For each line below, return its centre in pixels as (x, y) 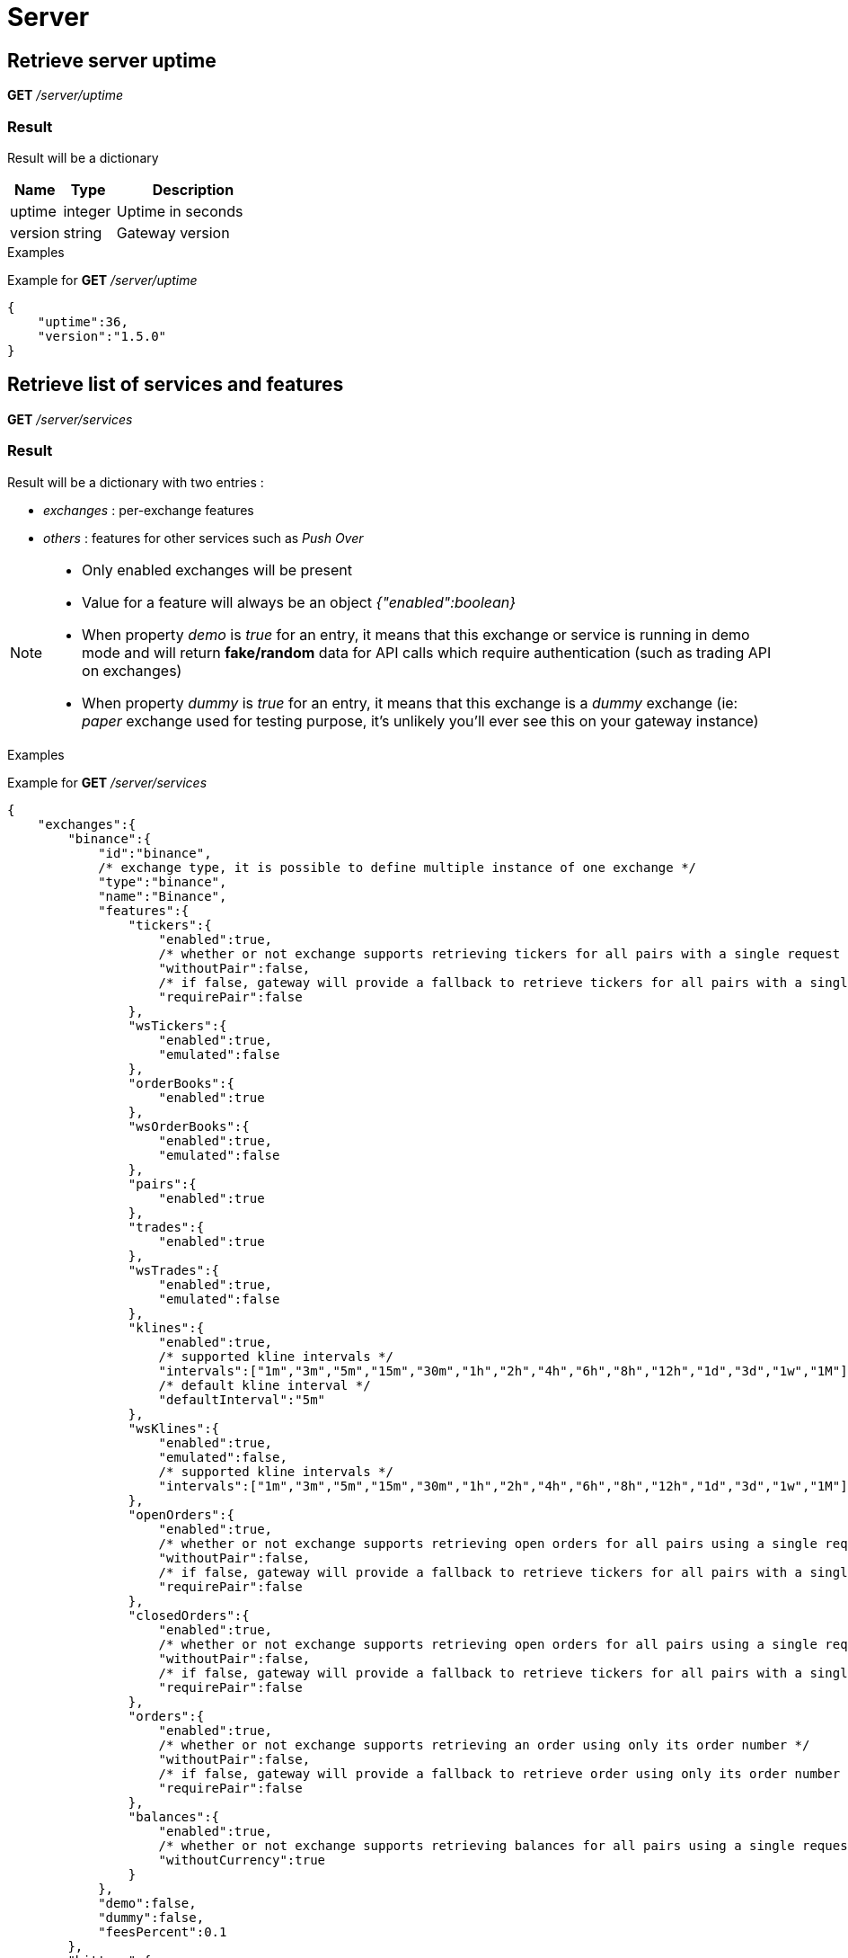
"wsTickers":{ (177, 1025)
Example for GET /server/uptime (102, 280)
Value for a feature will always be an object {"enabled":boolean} (299, 602)
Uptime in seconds (180, 211)
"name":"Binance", (163, 896)
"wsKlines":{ (174, 1428)
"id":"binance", (155, 853)
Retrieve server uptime (112, 60)
